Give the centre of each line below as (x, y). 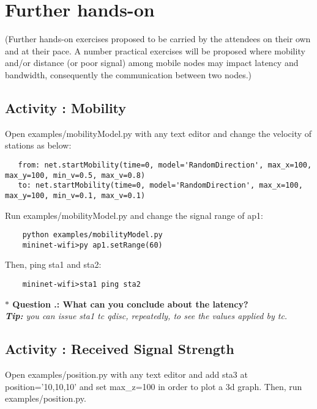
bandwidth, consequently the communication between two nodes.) (129, 74)
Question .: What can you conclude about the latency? (130, 304)
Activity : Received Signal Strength (120, 349)
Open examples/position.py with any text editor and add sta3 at (126, 374)
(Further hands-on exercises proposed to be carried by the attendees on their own (158, 39)
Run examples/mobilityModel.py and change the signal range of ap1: (134, 215)
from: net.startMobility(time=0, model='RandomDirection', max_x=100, (165, 165)
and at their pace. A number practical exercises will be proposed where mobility (155, 50)
